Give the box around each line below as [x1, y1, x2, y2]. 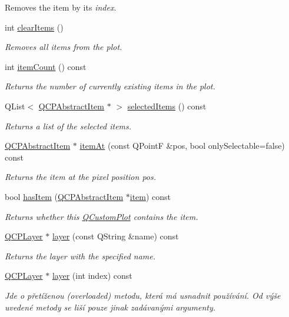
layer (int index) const [52, 269, 132, 282]
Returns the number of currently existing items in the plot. [5, 80, 215, 92]
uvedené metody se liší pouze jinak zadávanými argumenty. [5, 301, 216, 313]
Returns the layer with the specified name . [5, 249, 156, 262]
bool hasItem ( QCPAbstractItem [5, 190, 124, 202]
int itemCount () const [5, 60, 87, 72]
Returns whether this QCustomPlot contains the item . [5, 210, 198, 222]
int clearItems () [5, 21, 64, 33]
